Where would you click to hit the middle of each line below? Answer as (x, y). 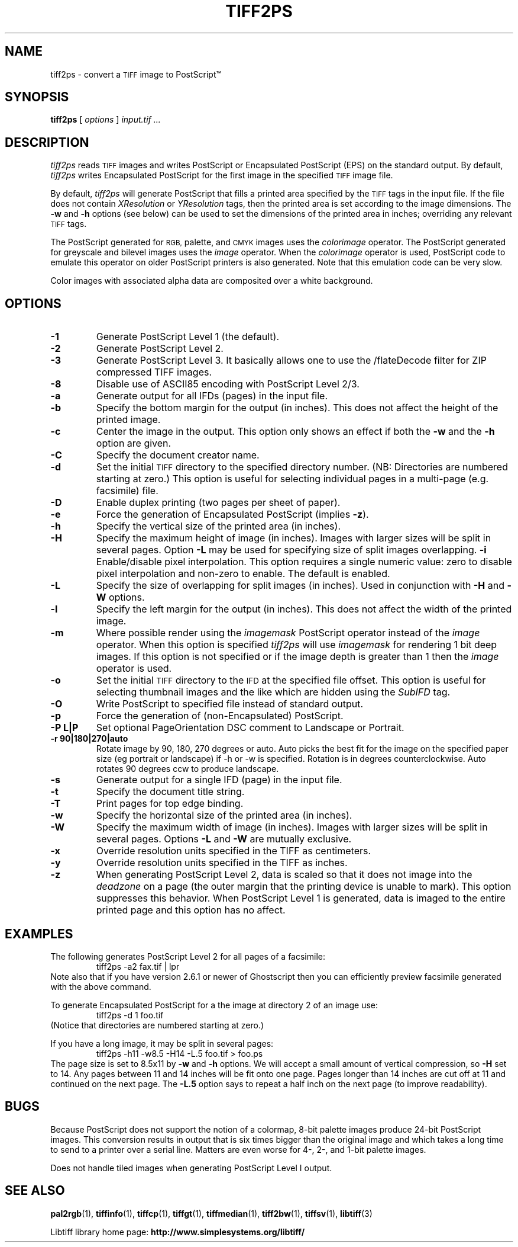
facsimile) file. (127, 491)
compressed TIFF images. (154, 372)
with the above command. (101, 986)
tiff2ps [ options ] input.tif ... (106, 120)
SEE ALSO (35, 1191)
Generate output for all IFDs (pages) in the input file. (212, 396)
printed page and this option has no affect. (191, 910)
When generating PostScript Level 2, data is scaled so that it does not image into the (284, 875)
